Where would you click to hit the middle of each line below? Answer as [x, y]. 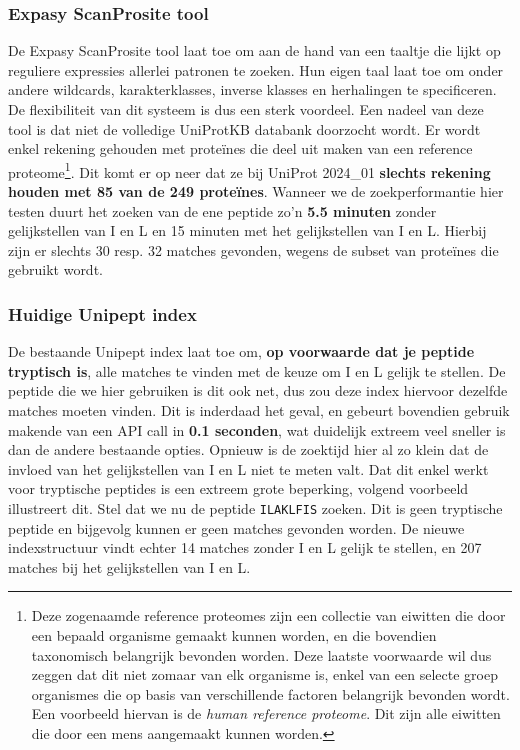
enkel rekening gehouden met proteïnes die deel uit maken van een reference [240, 148]
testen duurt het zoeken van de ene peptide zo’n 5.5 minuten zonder [222, 210]
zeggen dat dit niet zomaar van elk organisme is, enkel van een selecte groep [264, 674]
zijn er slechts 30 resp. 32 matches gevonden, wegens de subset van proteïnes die [253, 249]
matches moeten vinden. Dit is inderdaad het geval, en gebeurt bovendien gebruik [259, 410]
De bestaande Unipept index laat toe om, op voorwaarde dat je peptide [241, 351]
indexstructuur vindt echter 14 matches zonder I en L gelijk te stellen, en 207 [245, 547]
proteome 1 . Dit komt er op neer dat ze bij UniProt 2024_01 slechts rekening [249, 170]
